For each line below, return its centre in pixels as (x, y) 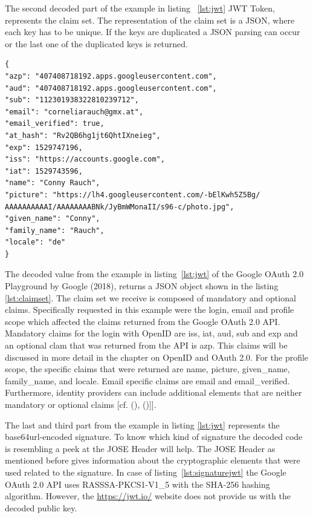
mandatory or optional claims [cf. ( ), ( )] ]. (81, 404)
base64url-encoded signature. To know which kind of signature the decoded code (154, 437)
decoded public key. (41, 507)
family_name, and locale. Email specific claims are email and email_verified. (147, 380)
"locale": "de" (35, 242)
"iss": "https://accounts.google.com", (85, 159)
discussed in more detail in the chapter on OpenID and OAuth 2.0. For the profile (157, 357)
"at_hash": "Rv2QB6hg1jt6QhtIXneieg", (83, 135)
